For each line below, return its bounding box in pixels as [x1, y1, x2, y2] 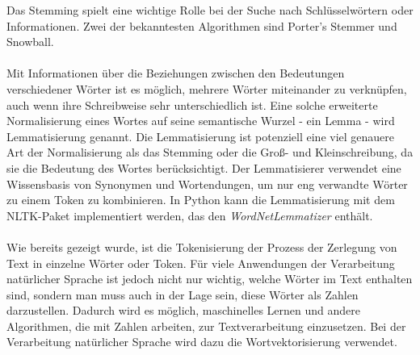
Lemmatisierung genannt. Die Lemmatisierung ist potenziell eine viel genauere [6, 127, 395, 144]
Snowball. [6, 33, 54, 50]
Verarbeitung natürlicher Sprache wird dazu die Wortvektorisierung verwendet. [6, 333, 397, 350]
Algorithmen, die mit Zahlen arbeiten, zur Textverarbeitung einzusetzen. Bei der [6, 317, 406, 334]
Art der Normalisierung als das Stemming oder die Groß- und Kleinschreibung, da [6, 144, 414, 161]
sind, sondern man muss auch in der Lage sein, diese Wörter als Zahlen [6, 286, 359, 303]
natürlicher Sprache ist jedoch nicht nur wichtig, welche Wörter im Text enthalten [6, 270, 413, 287]
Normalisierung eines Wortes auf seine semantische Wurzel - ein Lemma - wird [6, 112, 395, 129]
